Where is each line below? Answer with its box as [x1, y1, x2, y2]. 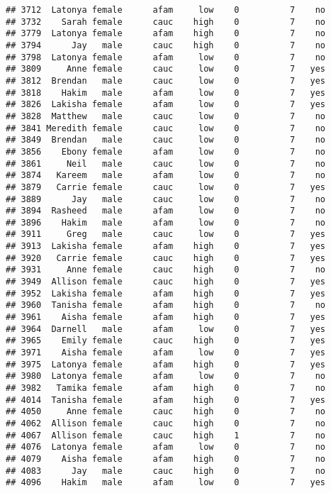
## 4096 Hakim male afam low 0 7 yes [6, 477, 326, 488]
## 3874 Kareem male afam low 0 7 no [6, 170, 326, 181]
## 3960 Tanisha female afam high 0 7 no [6, 300, 326, 311]
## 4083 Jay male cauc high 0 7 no [6, 465, 326, 476]
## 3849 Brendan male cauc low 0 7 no [6, 135, 326, 145]
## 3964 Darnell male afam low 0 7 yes [6, 323, 326, 334]
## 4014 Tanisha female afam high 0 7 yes [6, 394, 326, 405]
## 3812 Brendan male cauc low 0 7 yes [6, 75, 326, 86]
